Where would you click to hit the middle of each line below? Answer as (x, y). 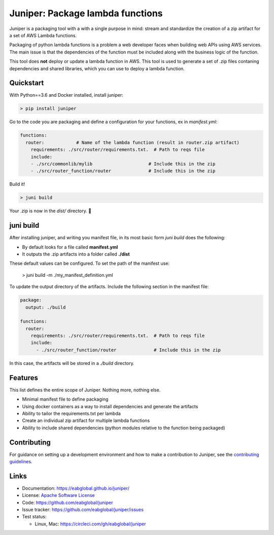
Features (24, 377)
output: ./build (46, 307)
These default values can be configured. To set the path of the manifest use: (90, 263)
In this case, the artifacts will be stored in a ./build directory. (72, 363)
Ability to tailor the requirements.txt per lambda (72, 413)
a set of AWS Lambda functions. (43, 35)
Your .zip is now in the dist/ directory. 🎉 (50, 211)
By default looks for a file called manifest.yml (70, 247)
